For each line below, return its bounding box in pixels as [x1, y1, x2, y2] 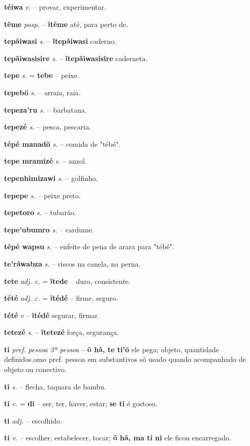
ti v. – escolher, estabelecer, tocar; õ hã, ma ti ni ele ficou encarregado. [4, 432, 231, 443]
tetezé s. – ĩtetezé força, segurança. [4, 327, 119, 337]
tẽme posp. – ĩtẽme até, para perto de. [4, 18, 128, 29]
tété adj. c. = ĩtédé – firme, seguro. [4, 293, 118, 303]
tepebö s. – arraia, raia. [4, 87, 81, 97]
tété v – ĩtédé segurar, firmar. [4, 309, 100, 320]
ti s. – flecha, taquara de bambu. [4, 381, 106, 391]
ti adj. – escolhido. [4, 415, 62, 426]
